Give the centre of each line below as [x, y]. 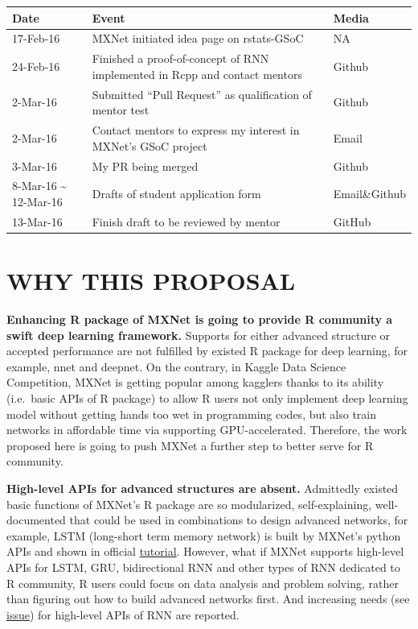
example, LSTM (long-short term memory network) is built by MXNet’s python [204, 535]
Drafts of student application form [176, 194]
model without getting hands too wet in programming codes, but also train [192, 414]
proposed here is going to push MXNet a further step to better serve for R [190, 445]
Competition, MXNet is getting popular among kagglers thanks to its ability [195, 382]
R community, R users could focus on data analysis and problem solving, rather [203, 583]
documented [36, 520]
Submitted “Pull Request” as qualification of [202, 94]
